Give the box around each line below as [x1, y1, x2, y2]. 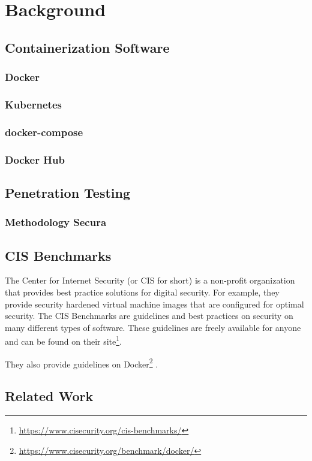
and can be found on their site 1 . [5, 333, 122, 347]
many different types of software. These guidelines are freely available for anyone [5, 321, 301, 333]
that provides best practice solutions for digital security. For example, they [5, 285, 280, 298]
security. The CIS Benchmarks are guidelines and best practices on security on [5, 309, 293, 322]
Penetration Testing [5, 183, 131, 201]
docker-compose [5, 124, 83, 139]
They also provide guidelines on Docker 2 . [5, 355, 158, 370]
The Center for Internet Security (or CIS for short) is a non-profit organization [5, 274, 295, 287]
